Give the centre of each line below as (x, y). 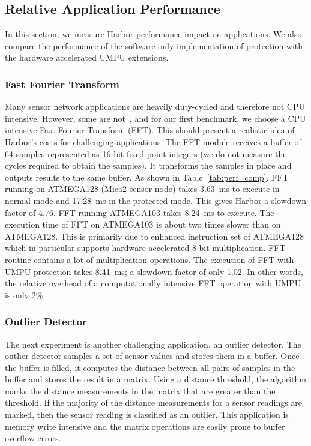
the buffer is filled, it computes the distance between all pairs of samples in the (150, 367)
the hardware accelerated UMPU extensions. (87, 57)
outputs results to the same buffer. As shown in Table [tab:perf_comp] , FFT (147, 177)
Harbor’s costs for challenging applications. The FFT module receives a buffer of (153, 141)
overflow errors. (33, 438)
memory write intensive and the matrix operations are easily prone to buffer (145, 426)
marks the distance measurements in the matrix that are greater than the (140, 390)
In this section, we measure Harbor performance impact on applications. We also (153, 34)
